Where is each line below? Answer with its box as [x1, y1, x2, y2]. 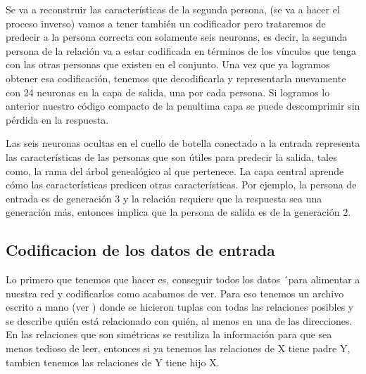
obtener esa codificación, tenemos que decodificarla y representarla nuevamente [6, 70, 346, 85]
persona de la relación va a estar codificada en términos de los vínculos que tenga [6, 43, 356, 58]
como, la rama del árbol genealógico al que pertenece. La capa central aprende [6, 163, 344, 178]
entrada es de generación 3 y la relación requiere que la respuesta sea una [6, 191, 322, 205]
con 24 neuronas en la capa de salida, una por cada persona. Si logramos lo [6, 84, 330, 99]
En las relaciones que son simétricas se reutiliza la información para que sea [6, 327, 332, 342]
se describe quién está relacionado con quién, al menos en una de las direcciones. [6, 313, 353, 328]
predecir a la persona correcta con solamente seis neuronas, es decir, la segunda [6, 30, 348, 44]
